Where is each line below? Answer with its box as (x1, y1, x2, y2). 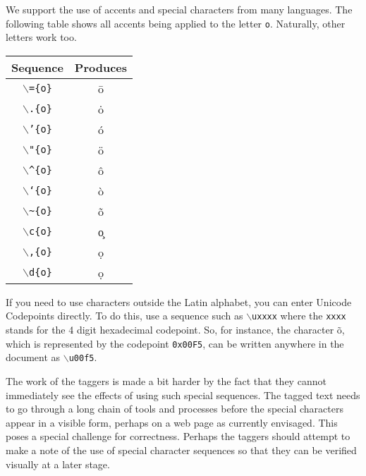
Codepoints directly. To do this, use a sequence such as (6, 308, 243, 323)
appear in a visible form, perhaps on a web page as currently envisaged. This (6, 415, 338, 429)
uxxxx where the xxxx (252, 308, 346, 323)
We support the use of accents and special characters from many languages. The (6, 2, 353, 16)
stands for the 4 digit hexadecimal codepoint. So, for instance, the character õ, (6, 322, 345, 337)
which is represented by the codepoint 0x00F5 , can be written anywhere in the (6, 336, 344, 350)
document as (6, 350, 61, 365)
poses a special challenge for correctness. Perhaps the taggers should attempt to (6, 429, 350, 444)
